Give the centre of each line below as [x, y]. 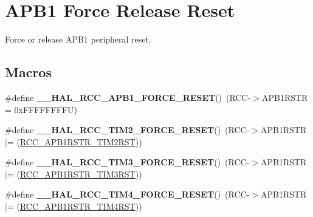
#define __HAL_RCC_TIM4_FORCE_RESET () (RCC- [127, 194]
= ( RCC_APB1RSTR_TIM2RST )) [74, 141]
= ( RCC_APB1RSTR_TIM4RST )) [74, 206]
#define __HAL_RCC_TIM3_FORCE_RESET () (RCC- [127, 162]
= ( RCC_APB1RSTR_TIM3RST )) [74, 174]
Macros [28, 72]
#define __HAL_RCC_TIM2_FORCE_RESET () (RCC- [127, 130]
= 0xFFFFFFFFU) [41, 109]
